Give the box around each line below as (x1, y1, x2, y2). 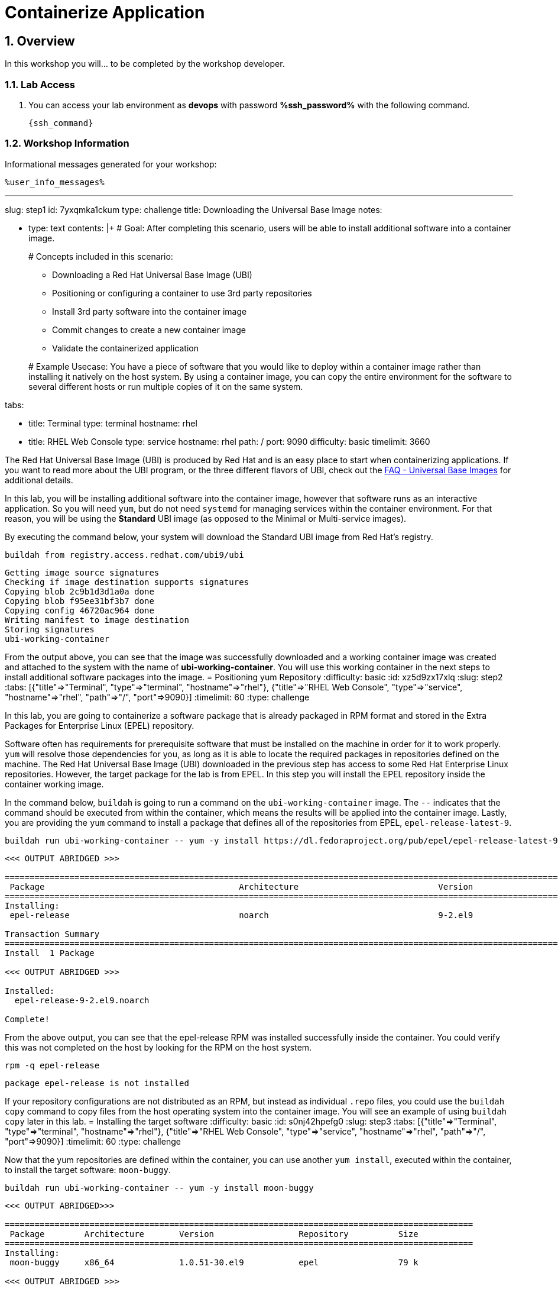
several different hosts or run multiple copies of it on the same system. (28, 381, 303, 392)
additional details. (5, 474, 73, 485)
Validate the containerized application (52, 343, 199, 353)
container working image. (5, 778, 104, 789)
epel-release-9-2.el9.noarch (14, 995, 150, 1005)
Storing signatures (5, 624, 95, 634)
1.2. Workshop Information (5, 137, 129, 150)
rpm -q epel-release (5, 1060, 100, 1070)
